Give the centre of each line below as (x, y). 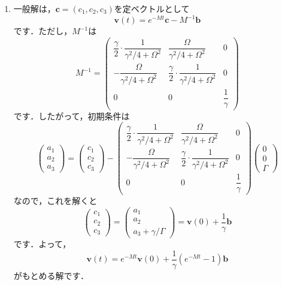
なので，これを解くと (55, 201)
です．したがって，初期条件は (72, 115)
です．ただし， (43, 31)
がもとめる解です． (51, 275)
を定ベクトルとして (152, 8)
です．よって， (42, 244)
